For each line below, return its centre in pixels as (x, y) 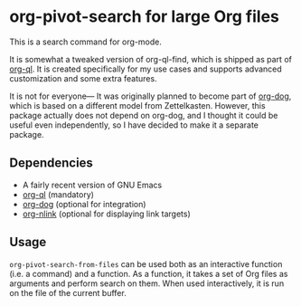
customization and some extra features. (83, 78)
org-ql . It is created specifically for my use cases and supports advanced (146, 69)
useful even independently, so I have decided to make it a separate (134, 125)
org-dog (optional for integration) (84, 204)
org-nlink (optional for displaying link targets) (107, 214)
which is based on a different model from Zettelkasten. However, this (137, 105)
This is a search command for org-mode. (86, 42)
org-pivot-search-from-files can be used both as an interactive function (146, 263)
